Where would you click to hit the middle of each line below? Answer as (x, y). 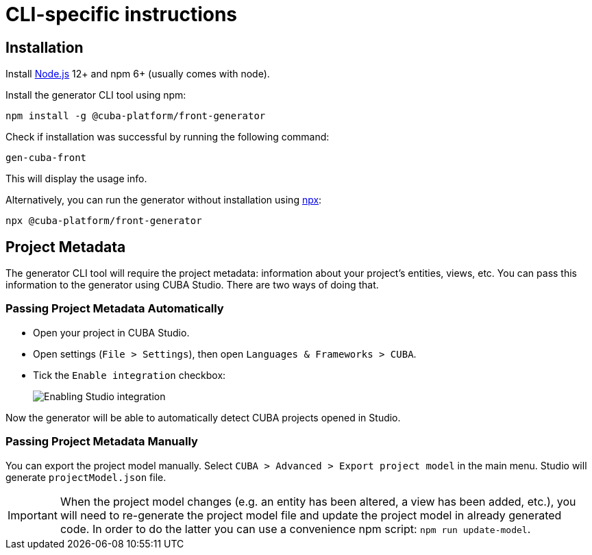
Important (33, 515)
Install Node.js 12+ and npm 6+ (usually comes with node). (138, 74)
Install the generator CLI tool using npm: (96, 95)
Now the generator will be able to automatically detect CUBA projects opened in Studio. (203, 417)
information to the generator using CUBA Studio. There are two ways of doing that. (192, 285)
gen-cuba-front (46, 158)
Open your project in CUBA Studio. (111, 332)
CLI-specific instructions (122, 14)
